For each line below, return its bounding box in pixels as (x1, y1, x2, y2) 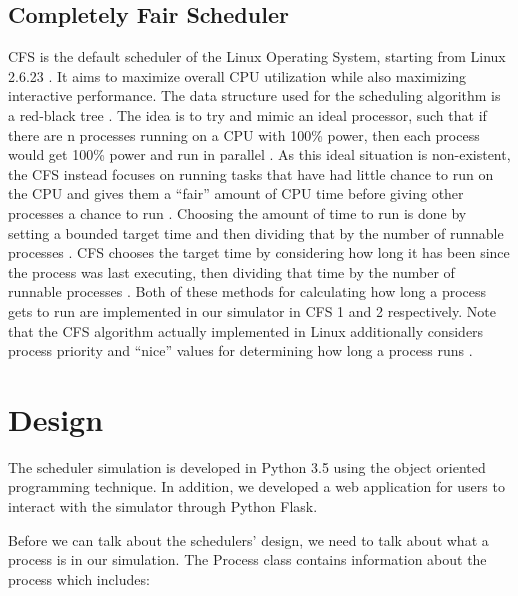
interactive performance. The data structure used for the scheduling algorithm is (8, 85, 501, 106)
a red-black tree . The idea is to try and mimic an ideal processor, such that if (8, 104, 487, 125)
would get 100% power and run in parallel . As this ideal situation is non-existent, (8, 144, 511, 165)
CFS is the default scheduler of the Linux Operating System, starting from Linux (8, 46, 506, 67)
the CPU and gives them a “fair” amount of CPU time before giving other (8, 183, 464, 204)
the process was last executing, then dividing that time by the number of (8, 261, 455, 282)
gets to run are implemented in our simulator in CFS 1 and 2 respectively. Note (8, 300, 496, 321)
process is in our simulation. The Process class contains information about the (8, 549, 487, 570)
